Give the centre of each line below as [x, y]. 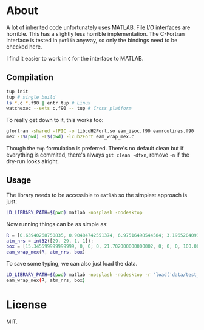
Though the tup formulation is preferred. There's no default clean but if [95, 148]
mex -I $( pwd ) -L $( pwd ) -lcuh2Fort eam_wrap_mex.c [70, 137]
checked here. [24, 47]
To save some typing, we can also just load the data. [72, 264]
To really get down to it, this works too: [55, 120]
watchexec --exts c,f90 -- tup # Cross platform [69, 109]
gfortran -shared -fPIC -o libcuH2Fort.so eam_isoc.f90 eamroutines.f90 [100, 131]
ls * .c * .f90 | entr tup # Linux [49, 103]
